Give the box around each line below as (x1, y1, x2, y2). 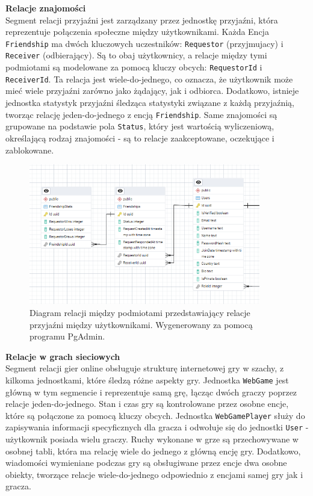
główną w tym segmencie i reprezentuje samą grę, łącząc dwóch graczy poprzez (5, 385, 297, 398)
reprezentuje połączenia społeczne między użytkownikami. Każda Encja (5, 25, 269, 38)
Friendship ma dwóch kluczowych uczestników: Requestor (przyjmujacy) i (5, 37, 284, 49)
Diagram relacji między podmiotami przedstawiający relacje (29, 306, 250, 318)
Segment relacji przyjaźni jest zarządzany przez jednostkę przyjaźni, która (5, 13, 278, 26)
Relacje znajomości (5, 2, 86, 14)
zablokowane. (5, 143, 54, 156)
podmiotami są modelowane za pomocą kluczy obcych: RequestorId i (5, 61, 262, 73)
